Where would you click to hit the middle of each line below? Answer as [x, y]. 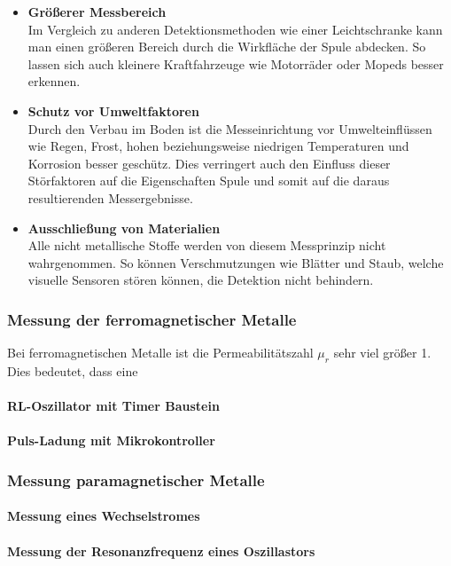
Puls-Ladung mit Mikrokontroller [111, 440]
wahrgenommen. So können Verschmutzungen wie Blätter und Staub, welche [236, 262]
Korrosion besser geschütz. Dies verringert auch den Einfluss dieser [209, 163]
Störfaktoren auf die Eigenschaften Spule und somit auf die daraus [209, 181]
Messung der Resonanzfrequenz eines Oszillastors [161, 550]
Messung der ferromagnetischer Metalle [152, 319]
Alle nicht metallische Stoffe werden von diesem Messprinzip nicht [207, 245]
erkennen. [54, 81]
